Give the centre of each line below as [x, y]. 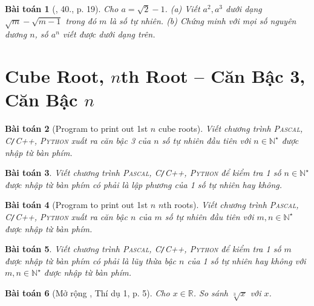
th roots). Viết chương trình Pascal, [231, 205]
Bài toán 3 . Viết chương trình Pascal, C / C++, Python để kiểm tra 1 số [143, 173]
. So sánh [211, 293]
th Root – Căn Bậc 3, [213, 76]
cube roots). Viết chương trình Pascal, [231, 129]
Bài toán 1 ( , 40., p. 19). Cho [62, 8]
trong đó [81, 20]
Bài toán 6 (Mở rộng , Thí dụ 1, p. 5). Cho [87, 293]
